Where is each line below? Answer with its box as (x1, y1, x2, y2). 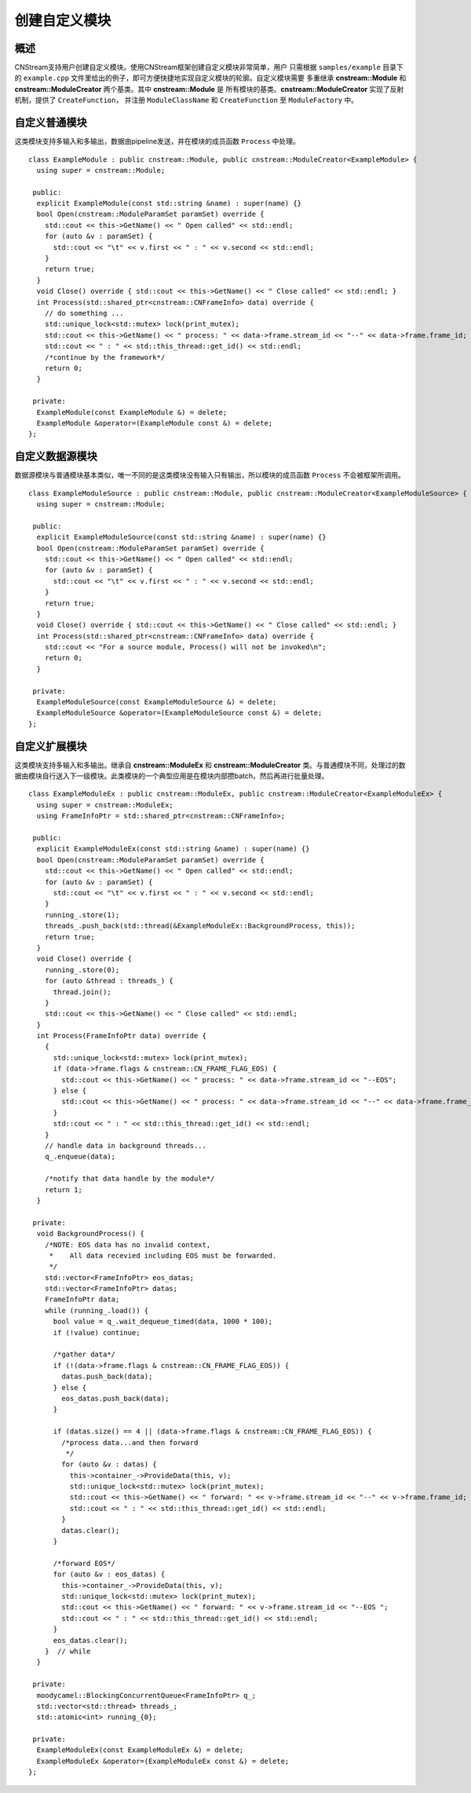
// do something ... (44, 309, 124, 317)
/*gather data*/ (53, 1350, 116, 1359)
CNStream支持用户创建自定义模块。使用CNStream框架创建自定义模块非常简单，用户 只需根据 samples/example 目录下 (14, 63, 403, 72)
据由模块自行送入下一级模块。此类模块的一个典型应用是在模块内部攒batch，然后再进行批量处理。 (14, 771, 329, 781)
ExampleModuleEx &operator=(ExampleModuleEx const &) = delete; (36, 1756, 290, 1766)
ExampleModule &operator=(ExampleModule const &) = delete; (36, 419, 273, 427)
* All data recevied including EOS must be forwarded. (49, 1251, 277, 1260)
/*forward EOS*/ (53, 1559, 116, 1568)
